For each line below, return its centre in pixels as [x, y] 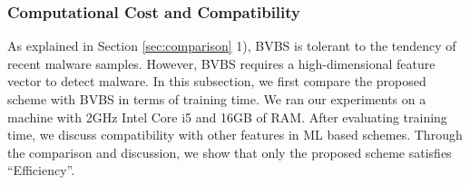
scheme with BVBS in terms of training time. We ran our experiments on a [217, 99]
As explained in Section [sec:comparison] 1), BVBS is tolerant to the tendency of [232, 46]
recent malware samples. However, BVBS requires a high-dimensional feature [221, 63]
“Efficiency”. [41, 170]
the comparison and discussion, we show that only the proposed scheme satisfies [230, 152]
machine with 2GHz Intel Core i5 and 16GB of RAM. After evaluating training [227, 117]
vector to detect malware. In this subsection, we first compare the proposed [217, 81]
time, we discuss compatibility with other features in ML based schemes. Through [235, 135]
